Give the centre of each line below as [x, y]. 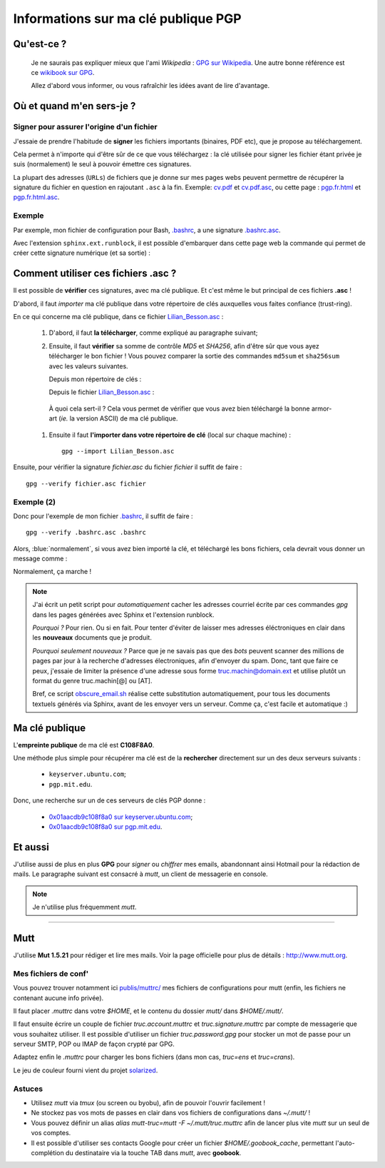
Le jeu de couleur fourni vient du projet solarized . [86, 1070]
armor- [322, 408]
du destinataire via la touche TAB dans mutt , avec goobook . [153, 1152]
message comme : [40, 559]
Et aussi [31, 847]
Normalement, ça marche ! [52, 572]
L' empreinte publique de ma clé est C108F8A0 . [84, 745]
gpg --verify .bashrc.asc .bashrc [86, 533]
